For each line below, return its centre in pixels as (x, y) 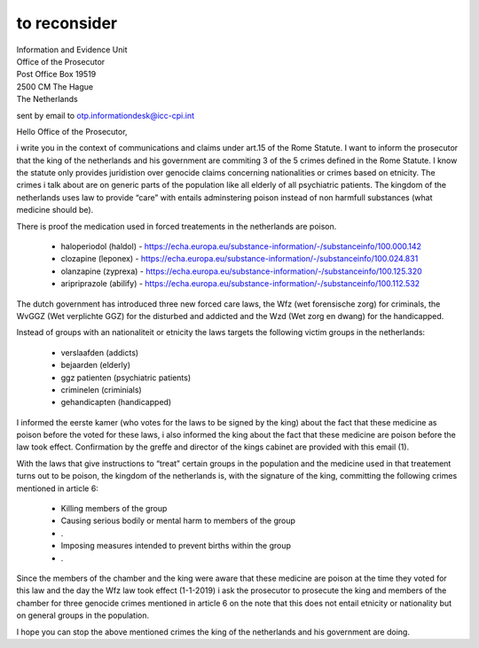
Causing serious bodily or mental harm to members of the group (178, 521)
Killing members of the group (114, 509)
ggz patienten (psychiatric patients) (126, 378)
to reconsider (67, 23)
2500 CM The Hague (55, 86)
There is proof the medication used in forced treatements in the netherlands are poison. (177, 226)
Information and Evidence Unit (72, 50)
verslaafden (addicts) (100, 352)
